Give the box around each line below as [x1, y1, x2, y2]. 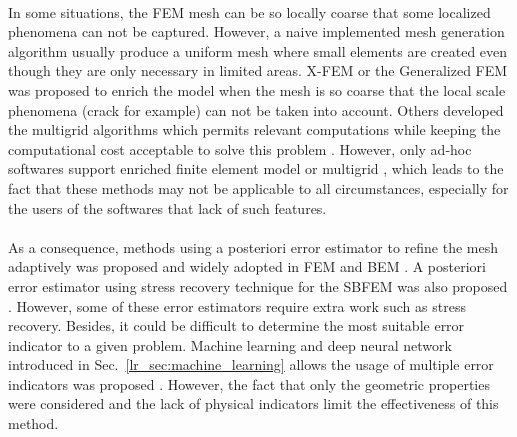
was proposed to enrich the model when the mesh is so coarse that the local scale [8, 79, 506, 100]
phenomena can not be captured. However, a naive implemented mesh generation [8, 21, 505, 42]
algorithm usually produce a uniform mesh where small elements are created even [8, 40, 508, 61]
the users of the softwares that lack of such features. [8, 197, 327, 218]
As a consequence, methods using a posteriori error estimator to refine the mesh [8, 236, 498, 257]
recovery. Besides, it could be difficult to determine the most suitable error [8, 315, 465, 336]
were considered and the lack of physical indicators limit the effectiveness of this [8, 393, 499, 414]
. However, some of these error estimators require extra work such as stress [8, 295, 466, 316]
